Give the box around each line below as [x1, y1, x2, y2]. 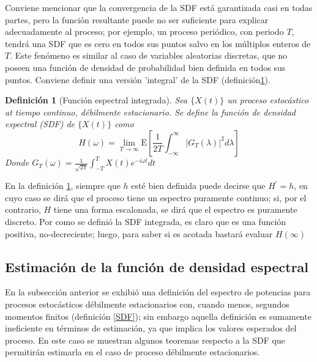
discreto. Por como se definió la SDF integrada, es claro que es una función [5, 215, 286, 227]
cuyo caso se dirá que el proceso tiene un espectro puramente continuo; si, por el [5, 191, 307, 204]
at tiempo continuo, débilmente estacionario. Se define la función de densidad [5, 105, 296, 118]
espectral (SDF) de [5, 117, 75, 130]
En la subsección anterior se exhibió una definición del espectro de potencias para [5, 286, 311, 298]
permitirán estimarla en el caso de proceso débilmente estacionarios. [5, 345, 260, 358]
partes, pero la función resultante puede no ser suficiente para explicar [5, 13, 269, 26]
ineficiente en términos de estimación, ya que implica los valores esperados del [5, 322, 297, 334]
